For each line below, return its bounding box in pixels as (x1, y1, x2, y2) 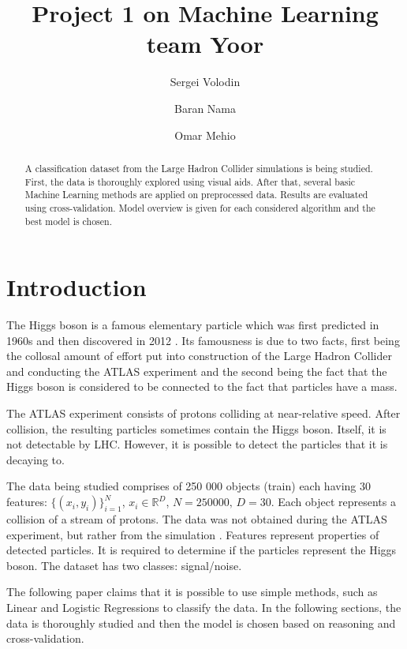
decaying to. (6, 451, 65, 467)
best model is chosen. (24, 214, 112, 227)
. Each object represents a (271, 493, 396, 510)
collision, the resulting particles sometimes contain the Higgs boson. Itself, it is (6, 420, 386, 437)
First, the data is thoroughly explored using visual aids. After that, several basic (24, 174, 356, 188)
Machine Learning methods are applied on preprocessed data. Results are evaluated (24, 188, 368, 201)
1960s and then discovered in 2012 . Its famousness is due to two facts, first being (6, 332, 400, 348)
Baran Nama (174, 99, 236, 116)
